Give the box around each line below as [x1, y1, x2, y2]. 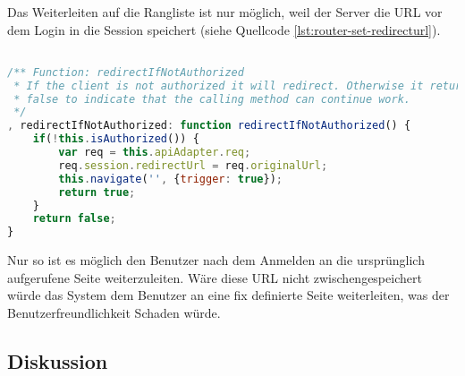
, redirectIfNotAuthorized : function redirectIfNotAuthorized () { [7, 119, 411, 132]
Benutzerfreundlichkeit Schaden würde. [7, 303, 221, 321]
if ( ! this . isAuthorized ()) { [32, 132, 199, 146]
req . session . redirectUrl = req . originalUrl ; [58, 158, 328, 172]
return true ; [58, 185, 136, 199]
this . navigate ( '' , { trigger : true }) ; [58, 172, 283, 185]
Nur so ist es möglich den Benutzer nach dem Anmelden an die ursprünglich [7, 251, 425, 269]
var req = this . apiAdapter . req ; [58, 146, 251, 159]
